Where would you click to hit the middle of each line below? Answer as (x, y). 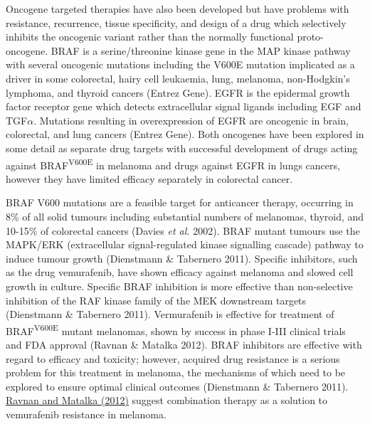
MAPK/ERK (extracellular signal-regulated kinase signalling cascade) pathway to (185, 244)
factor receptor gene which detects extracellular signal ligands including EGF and (184, 106)
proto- (310, 37)
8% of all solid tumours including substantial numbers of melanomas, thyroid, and (185, 216)
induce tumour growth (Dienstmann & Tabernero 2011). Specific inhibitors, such (182, 258)
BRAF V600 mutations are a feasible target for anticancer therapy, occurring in (180, 202)
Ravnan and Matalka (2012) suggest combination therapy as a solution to (167, 400)
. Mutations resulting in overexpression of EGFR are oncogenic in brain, (191, 120)
